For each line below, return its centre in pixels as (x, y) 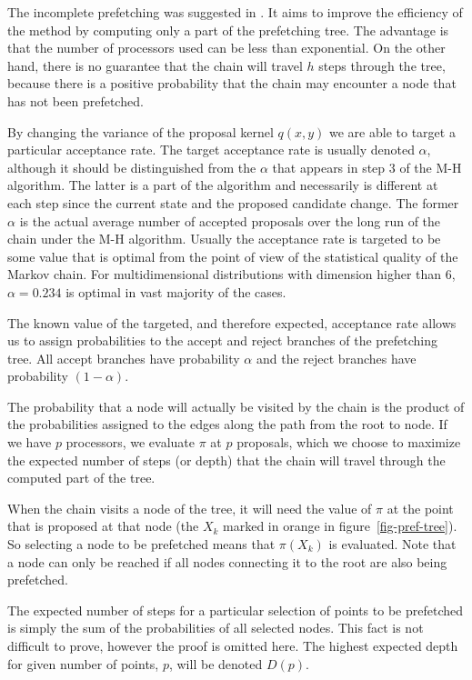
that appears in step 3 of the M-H (367, 167)
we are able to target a (392, 131)
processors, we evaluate (131, 442)
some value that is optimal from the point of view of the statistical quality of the (233, 256)
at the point (420, 508)
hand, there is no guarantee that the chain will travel (155, 65)
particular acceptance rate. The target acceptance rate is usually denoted (211, 150)
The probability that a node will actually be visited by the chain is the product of (236, 406)
